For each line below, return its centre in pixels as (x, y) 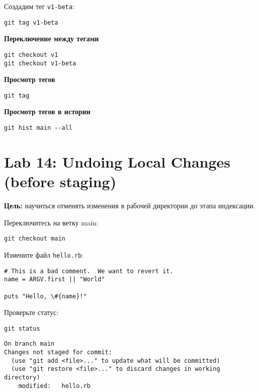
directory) (22, 378)
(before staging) (60, 181)
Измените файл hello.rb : (44, 254)
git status (22, 328)
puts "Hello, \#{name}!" (46, 296)
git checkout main (35, 239)
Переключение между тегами (52, 38)
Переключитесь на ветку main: (51, 222)
